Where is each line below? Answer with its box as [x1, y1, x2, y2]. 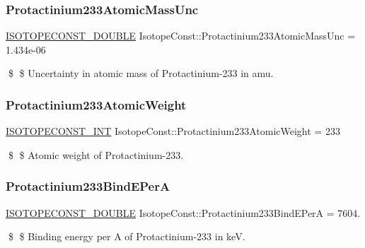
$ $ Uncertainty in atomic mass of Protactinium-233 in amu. [8, 66, 274, 81]
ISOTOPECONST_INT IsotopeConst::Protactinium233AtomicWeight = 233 [6, 124, 340, 138]
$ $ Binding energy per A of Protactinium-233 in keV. [8, 229, 245, 244]
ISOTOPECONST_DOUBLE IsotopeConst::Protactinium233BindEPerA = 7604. [6, 205, 361, 220]
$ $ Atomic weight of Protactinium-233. [8, 147, 184, 162]
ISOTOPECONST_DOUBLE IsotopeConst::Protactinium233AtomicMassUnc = [6, 28, 356, 43]
